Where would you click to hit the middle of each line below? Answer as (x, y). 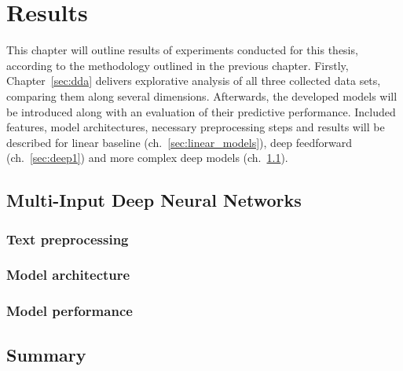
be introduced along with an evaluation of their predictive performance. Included (201, 111)
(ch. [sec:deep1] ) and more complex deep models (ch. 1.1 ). (147, 158)
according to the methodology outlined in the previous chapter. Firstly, (178, 65)
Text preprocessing (68, 239)
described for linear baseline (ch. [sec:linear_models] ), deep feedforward (180, 142)
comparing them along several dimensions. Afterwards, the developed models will (202, 96)
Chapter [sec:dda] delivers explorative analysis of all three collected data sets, (194, 81)
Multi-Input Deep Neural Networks (154, 200)
